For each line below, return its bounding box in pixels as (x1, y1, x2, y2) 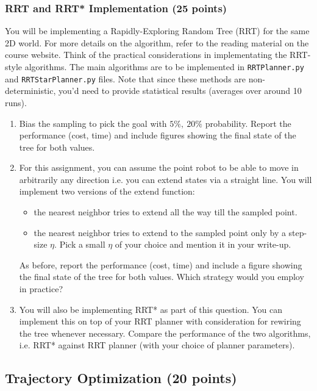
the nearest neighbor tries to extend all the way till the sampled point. (34, 206, 297, 218)
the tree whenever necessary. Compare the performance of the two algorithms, (19, 326, 311, 339)
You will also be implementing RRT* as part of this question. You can (19, 303, 283, 315)
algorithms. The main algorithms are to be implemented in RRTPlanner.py (24, 60, 304, 73)
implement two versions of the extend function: (19, 185, 195, 198)
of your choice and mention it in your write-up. (115, 238, 291, 251)
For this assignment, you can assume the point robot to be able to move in (19, 161, 299, 174)
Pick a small (59, 238, 105, 251)
